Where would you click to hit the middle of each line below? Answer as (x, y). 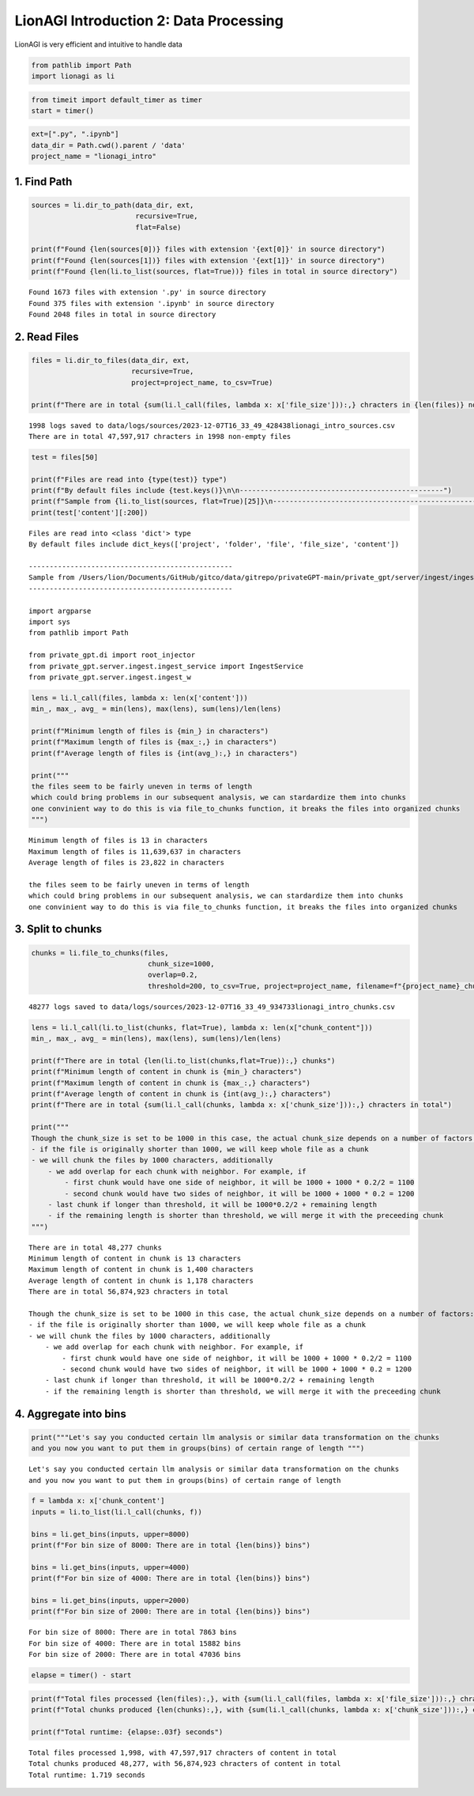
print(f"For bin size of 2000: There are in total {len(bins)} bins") (171, 1612)
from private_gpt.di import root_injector (112, 655)
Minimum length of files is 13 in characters (118, 841)
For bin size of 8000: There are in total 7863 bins (133, 1632)
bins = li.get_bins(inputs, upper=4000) (110, 1567)
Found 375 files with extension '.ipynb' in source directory (152, 303)
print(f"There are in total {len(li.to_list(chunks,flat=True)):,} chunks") (183, 1061)
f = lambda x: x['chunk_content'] (98, 1501)
